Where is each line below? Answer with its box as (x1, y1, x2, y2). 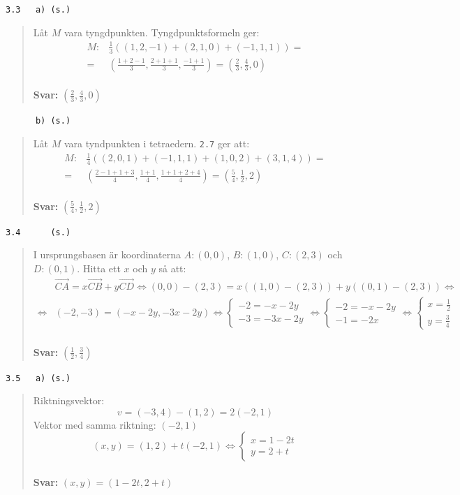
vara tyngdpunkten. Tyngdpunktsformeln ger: (64, 24, 260, 39)
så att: (158, 260, 186, 275)
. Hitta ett (77, 260, 121, 275)
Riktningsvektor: (33, 393, 105, 408)
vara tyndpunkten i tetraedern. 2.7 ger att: (64, 135, 250, 150)
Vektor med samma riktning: (33, 417, 156, 431)
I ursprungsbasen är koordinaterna (33, 247, 181, 262)
